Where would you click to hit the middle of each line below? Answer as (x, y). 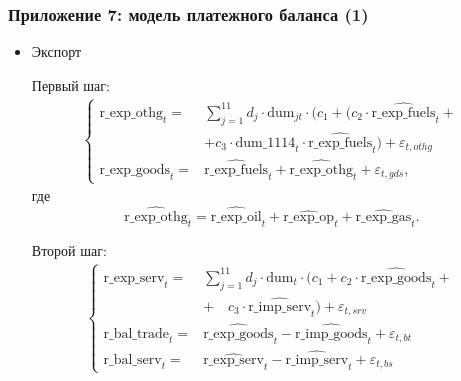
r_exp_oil (236, 216)
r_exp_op (309, 216)
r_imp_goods (331, 333)
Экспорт (56, 51)
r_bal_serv (132, 359)
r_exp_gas (383, 216)
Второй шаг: (69, 249)
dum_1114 (265, 142)
